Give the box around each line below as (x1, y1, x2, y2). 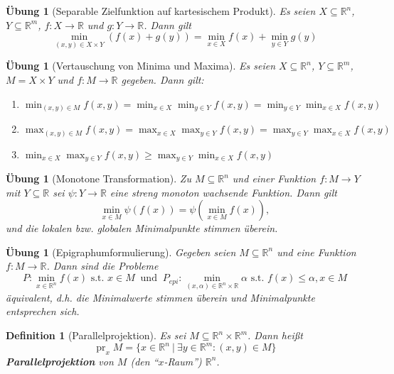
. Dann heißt (247, 328, 303, 343)
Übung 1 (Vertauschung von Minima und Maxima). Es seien (6, 58, 276, 73)
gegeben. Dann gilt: (121, 72, 204, 87)
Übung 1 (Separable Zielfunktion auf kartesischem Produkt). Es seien (6, 4, 316, 18)
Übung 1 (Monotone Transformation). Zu (6, 171, 191, 186)
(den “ (130, 353, 159, 368)
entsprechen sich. (6, 304, 80, 319)
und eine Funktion (277, 244, 356, 259)
